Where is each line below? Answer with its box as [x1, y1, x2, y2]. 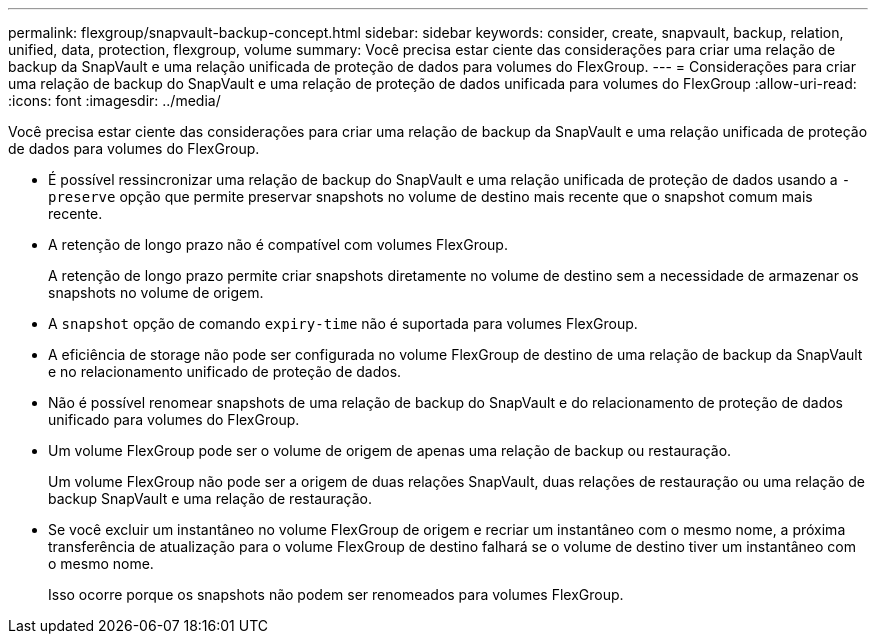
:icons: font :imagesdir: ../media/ [8, 92, 221, 109]
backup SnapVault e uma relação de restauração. [48, 490, 373, 507]
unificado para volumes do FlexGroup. [48, 411, 300, 428]
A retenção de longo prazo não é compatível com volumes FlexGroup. [48, 236, 508, 253]
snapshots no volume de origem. [48, 284, 264, 301]
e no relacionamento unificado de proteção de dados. [48, 363, 402, 380]
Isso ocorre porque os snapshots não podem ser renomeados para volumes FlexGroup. [48, 586, 624, 603]
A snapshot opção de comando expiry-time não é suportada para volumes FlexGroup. [48, 315, 638, 332]
